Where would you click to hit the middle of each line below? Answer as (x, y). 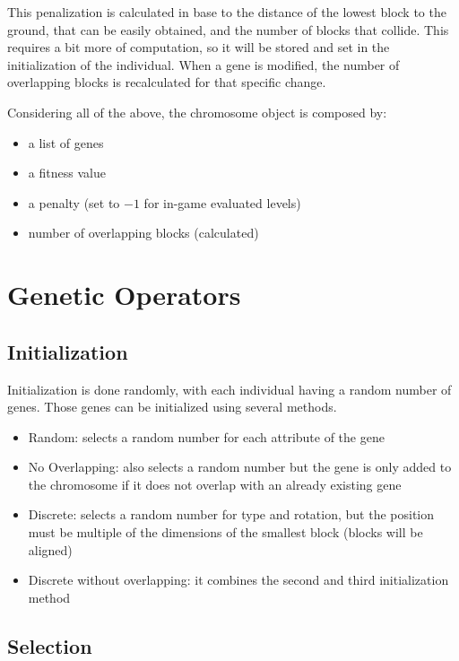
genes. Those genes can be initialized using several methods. (172, 407)
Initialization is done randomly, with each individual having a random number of (229, 389)
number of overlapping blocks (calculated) (143, 233)
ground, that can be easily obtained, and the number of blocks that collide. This (228, 29)
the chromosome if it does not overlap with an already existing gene (215, 484)
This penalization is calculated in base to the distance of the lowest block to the (227, 12)
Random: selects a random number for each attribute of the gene (206, 436)
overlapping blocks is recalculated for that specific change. (167, 82)
